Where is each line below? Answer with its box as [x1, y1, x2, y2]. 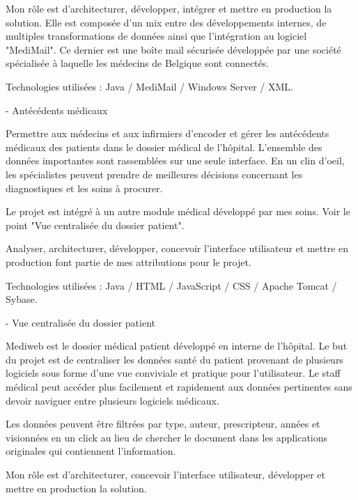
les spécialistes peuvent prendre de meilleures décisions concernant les [6, 166, 303, 181]
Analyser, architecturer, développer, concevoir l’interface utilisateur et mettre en [6, 241, 349, 256]
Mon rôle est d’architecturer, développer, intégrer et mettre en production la [6, 1, 332, 15]
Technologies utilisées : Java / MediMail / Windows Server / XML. [6, 79, 293, 93]
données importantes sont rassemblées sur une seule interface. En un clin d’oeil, [6, 153, 345, 168]
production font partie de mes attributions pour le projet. [6, 254, 251, 269]
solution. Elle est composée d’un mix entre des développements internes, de [6, 15, 327, 29]
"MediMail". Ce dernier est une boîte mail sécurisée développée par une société [6, 42, 341, 56]
